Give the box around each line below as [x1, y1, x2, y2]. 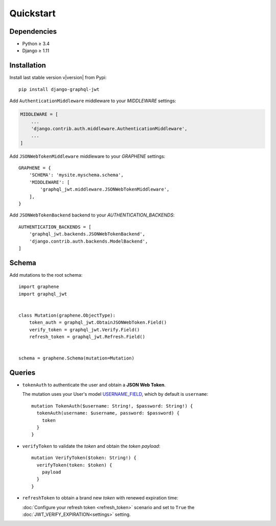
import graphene [18, 284, 59, 290]
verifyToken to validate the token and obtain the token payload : [22, 443, 160, 449]
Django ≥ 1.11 [22, 47, 50, 54]
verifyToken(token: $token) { [36, 462, 112, 468]
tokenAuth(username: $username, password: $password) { [36, 410, 180, 416]
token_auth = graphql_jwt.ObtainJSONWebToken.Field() [29, 320, 167, 325]
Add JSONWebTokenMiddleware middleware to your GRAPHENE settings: [9, 153, 166, 159]
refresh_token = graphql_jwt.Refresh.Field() [29, 334, 146, 340]
